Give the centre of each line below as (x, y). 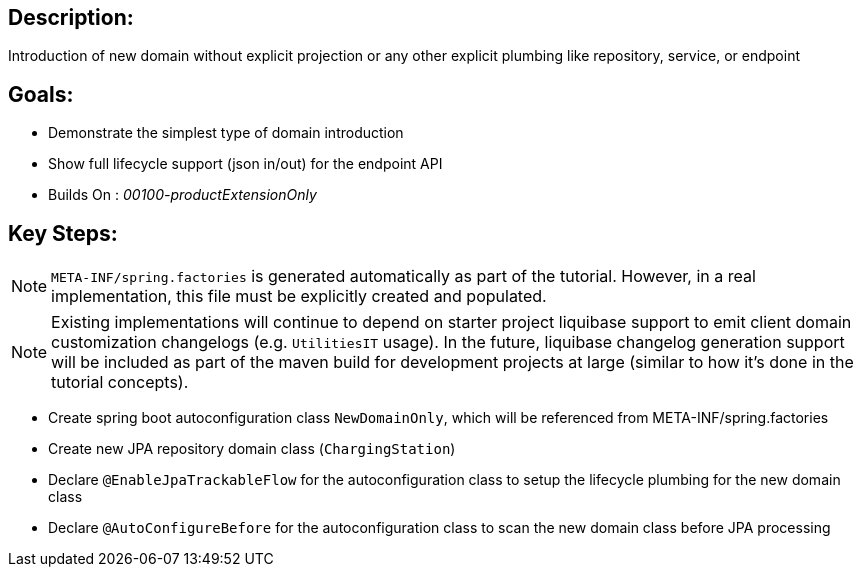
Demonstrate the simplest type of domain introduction (226, 133)
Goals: (41, 94)
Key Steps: (63, 233)
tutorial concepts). (120, 382)
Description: (71, 17)
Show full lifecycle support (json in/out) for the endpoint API (245, 164)
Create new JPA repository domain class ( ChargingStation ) (252, 449)
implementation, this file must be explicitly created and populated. (299, 296)
